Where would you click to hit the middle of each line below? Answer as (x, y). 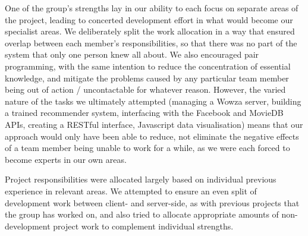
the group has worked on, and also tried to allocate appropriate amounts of (142, 214)
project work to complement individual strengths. (143, 226)
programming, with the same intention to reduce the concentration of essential (148, 66)
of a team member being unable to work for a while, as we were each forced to (147, 148)
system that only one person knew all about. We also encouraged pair (132, 54)
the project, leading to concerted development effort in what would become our (149, 19)
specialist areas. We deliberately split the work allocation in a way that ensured (150, 31)
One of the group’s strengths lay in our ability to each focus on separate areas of (152, 8)
